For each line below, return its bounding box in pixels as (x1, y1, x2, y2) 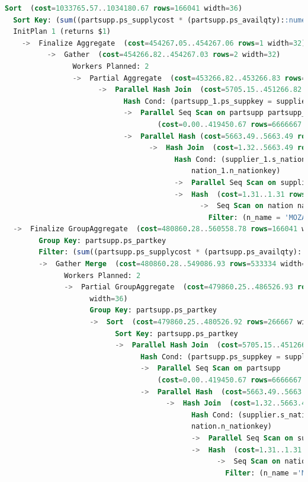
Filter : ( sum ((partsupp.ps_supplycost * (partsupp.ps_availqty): (38, 248, 302, 257)
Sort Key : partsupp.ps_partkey (115, 329, 238, 338)
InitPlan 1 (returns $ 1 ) (13, 27, 111, 36)
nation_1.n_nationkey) (191, 167, 281, 175)
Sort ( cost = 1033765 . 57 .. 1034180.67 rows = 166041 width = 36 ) (5, 4, 243, 12)
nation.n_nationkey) (191, 422, 272, 431)
